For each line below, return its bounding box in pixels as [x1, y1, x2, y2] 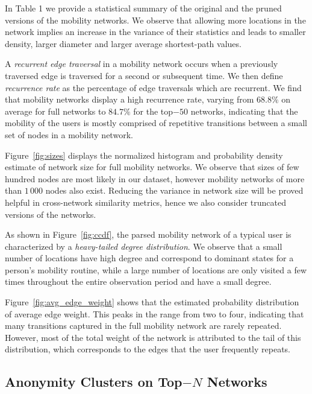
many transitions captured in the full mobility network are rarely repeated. [5, 319, 282, 332]
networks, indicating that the [190, 104, 298, 117]
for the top [133, 104, 173, 117]
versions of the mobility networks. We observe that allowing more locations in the [5, 13, 306, 26]
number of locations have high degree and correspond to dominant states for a [5, 252, 294, 264]
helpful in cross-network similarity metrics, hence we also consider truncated [5, 195, 286, 208]
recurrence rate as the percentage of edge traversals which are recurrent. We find [5, 81, 302, 94]
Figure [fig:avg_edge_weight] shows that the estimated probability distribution [5, 296, 299, 308]
